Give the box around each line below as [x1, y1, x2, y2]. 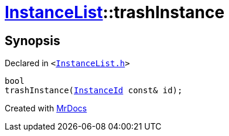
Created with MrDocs [5, 103, 87, 114]
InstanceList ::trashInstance [5, 2, 225, 22]
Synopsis [5, 33, 60, 48]
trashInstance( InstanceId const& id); [5, 86, 183, 96]
